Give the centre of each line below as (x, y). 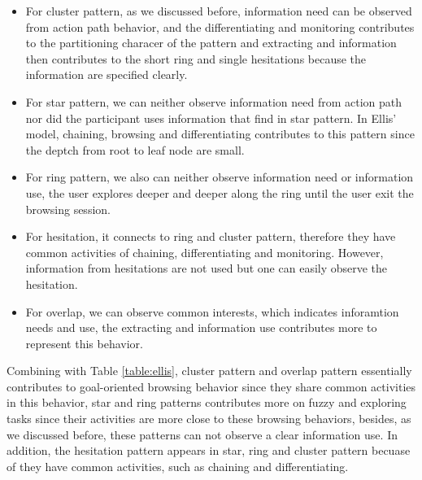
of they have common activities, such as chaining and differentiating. (178, 466)
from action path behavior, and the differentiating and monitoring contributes (220, 26)
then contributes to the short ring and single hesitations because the (196, 58)
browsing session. (68, 209)
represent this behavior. (84, 343)
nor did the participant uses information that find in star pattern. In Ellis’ (211, 118)
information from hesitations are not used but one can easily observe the (207, 268)
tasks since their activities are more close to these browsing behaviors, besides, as (209, 419)
